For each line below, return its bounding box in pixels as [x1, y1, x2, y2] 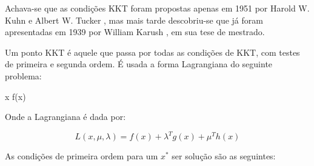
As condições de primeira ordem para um [5, 150, 158, 162]
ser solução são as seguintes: [172, 150, 276, 162]
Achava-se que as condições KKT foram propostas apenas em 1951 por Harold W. [5, 2, 310, 14]
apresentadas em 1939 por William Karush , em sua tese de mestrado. [5, 25, 265, 38]
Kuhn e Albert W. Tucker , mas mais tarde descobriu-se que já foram [5, 13, 263, 26]
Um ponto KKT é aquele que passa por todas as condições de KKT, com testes [5, 45, 300, 58]
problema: [5, 69, 42, 82]
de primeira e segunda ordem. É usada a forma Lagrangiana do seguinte [5, 58, 273, 70]
